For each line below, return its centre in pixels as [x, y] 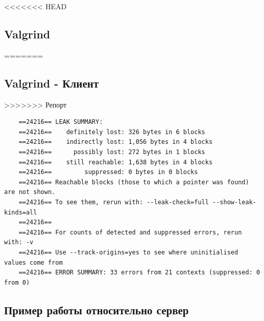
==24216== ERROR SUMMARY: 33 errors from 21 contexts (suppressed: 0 [139, 273]
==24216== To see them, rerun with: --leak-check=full [114, 202]
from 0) [17, 282]
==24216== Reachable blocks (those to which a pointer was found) [134, 182]
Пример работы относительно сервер [97, 309]
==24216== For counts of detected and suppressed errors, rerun [130, 232]
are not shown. [30, 192]
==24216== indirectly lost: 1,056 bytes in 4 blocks [116, 142]
